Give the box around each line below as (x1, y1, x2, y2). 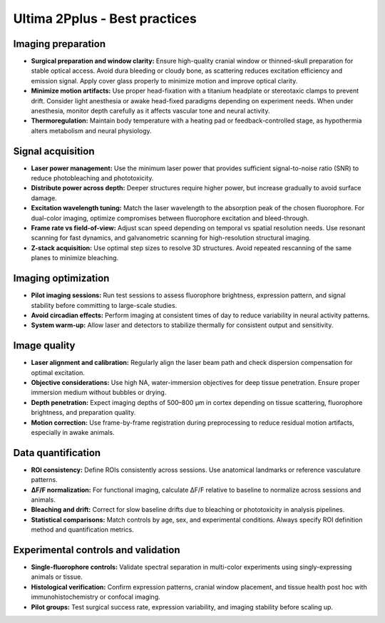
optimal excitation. (31, 368, 86, 377)
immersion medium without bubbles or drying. (31, 388, 167, 397)
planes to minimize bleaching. (31, 254, 119, 262)
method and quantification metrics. (31, 525, 135, 534)
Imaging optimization (13, 272, 110, 284)
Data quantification (13, 446, 101, 459)
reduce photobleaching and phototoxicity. (31, 174, 154, 182)
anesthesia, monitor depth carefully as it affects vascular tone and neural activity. (31, 107, 270, 115)
